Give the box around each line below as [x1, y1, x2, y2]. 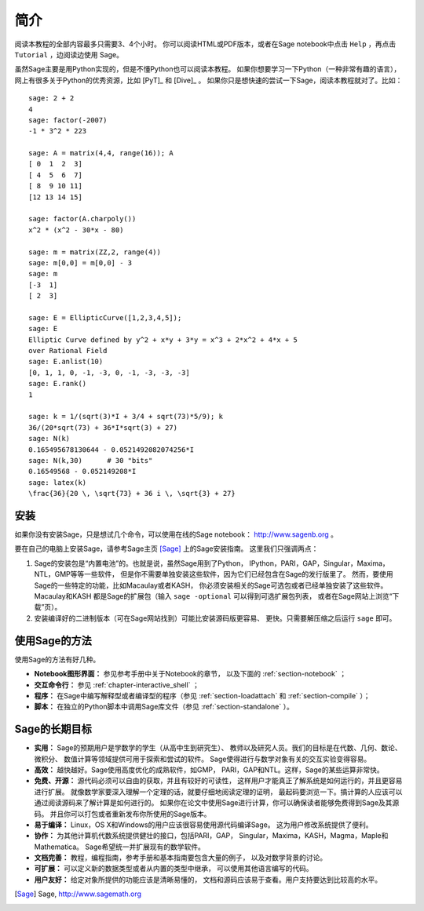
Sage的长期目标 [14, 723, 92, 736]
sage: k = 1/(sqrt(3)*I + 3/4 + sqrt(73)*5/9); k [28, 412, 224, 421]
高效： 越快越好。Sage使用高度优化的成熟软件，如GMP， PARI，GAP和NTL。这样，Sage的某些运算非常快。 [34, 765, 384, 774]
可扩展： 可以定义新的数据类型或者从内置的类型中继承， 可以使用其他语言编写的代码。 [34, 864, 313, 873]
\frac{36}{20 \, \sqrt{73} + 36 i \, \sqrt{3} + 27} [28, 489, 236, 498]
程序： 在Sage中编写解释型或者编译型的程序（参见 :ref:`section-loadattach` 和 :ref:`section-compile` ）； [34, 691, 371, 700]
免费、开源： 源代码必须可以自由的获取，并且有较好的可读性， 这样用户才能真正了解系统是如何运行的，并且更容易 [34, 776, 403, 785]
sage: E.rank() [28, 379, 87, 388]
